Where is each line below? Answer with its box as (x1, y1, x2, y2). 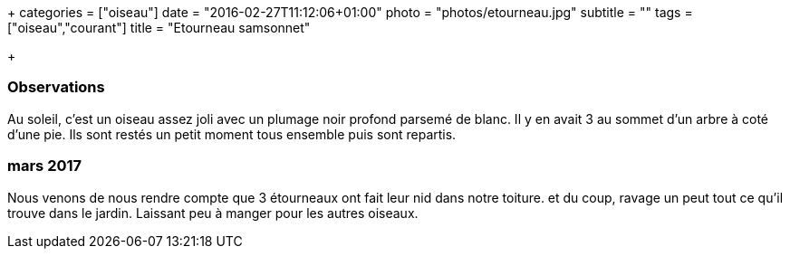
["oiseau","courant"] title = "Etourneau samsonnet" (7, 20, 311, 35)
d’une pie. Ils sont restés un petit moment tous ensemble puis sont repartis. (7, 126, 457, 142)
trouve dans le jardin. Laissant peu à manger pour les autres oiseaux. (7, 204, 419, 221)
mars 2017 (7, 156, 82, 175)
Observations (7, 78, 105, 97)
